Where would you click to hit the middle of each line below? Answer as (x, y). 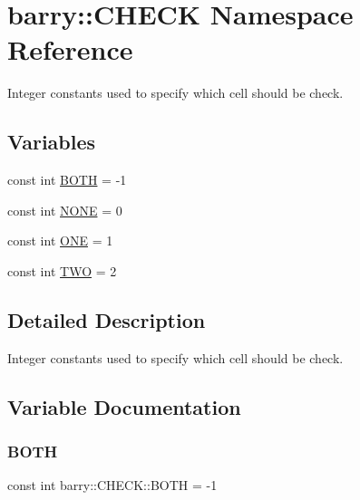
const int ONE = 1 (60, 240)
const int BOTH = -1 (67, 180)
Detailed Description (107, 319)
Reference (70, 49)
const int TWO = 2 (62, 270)
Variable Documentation (124, 406)
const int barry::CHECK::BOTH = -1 (112, 485)
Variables (52, 142)
